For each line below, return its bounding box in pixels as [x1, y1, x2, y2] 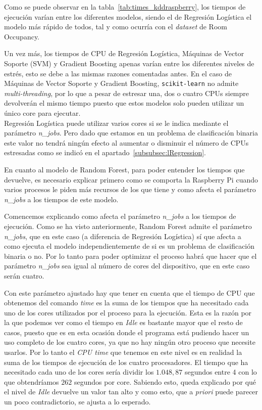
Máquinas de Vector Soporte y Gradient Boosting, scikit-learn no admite [4, 78, 239, 88]
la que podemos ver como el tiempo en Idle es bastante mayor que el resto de [4, 317, 243, 328]
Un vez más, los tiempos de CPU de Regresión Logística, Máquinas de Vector [4, 48, 244, 59]
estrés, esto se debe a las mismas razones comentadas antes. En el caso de [4, 68, 232, 78]
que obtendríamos [4, 376, 59, 387]
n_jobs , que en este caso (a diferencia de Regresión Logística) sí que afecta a [4, 231, 241, 241]
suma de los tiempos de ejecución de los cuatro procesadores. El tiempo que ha [4, 356, 248, 367]
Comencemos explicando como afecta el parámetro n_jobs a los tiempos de [4, 211, 236, 221]
